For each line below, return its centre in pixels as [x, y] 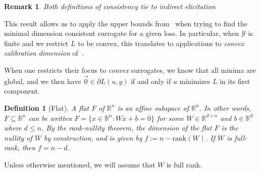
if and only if [151, 81]
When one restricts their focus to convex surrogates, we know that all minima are [130, 70]
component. [22, 91]
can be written [50, 118]
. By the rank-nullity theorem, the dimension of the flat [126, 128]
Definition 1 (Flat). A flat [47, 107]
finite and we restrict [36, 43]
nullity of [18, 137]
